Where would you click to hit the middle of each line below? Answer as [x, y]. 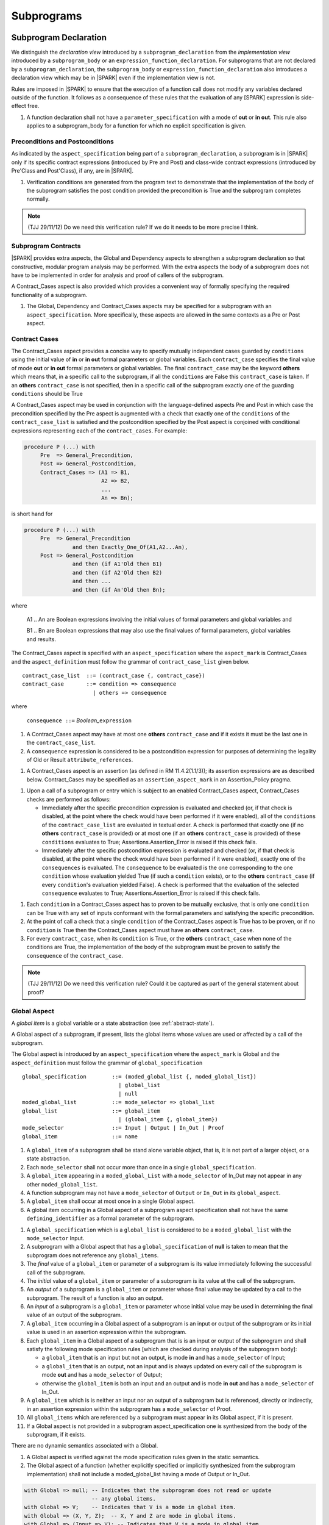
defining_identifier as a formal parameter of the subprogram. [110, 1218]
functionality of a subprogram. [49, 295]
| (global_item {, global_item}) [168, 1119]
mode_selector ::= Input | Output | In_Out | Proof [123, 1128]
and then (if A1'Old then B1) [117, 564]
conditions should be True [47, 394]
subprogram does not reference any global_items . [93, 1255]
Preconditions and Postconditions [62, 142]
